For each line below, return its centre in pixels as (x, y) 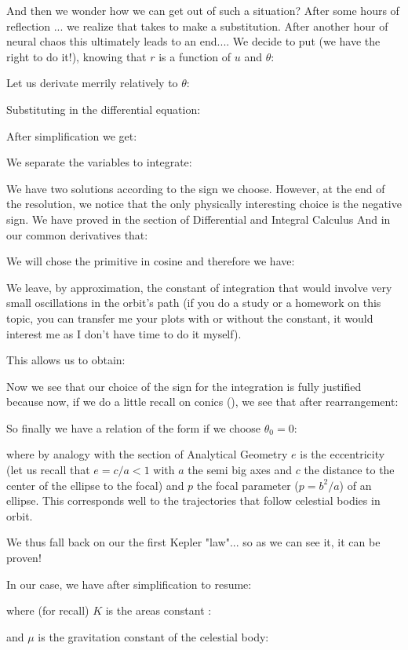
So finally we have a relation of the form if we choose (134, 427)
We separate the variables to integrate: (99, 162)
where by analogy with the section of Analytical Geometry (147, 454)
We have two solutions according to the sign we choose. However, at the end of (196, 188)
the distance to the (349, 470)
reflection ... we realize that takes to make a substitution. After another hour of (197, 26)
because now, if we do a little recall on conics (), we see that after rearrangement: (202, 402)
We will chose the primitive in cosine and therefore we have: (151, 261)
